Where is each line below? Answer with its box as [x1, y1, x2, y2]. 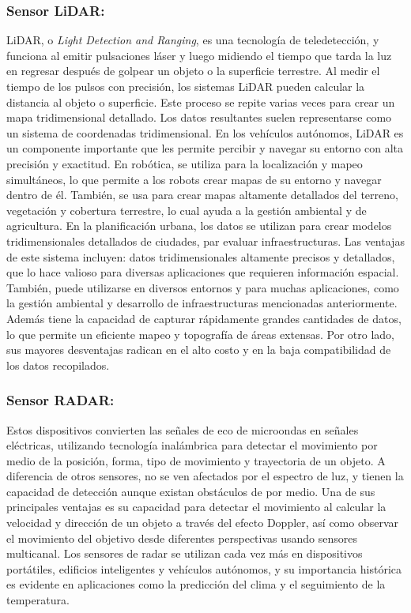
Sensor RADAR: [6, 390, 115, 410]
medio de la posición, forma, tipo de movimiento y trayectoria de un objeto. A [6, 452, 386, 468]
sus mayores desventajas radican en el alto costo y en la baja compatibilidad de [6, 341, 391, 358]
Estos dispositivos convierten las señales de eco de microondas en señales [6, 421, 359, 438]
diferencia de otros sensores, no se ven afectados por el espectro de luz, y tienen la [6, 468, 404, 484]
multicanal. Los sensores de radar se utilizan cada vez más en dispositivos [6, 545, 363, 562]
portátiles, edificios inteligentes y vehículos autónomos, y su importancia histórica [6, 560, 402, 577]
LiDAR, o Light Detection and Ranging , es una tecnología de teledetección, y [6, 32, 379, 48]
